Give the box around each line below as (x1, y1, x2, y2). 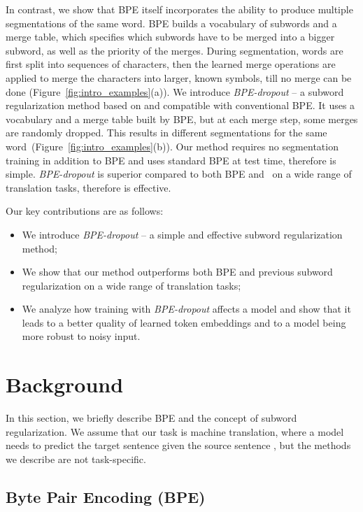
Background (6, 370, 124, 399)
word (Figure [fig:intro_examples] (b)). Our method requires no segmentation (6, 138, 339, 153)
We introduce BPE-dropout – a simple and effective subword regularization (22, 227, 343, 241)
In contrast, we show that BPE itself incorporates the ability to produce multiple (6, 2, 353, 16)
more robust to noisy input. (22, 329, 141, 343)
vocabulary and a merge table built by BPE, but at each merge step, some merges (6, 111, 358, 126)
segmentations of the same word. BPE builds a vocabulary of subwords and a (6, 15, 337, 30)
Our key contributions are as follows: (6, 204, 164, 218)
